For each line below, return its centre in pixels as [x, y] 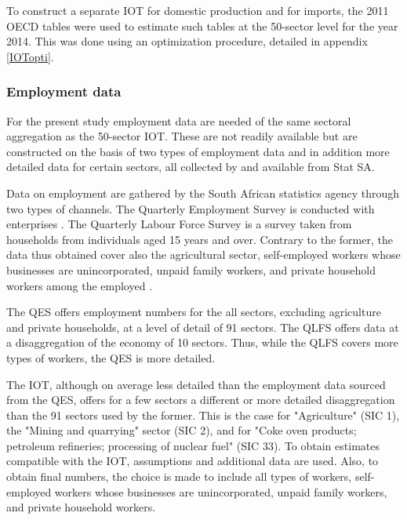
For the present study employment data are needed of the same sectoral [179, 120]
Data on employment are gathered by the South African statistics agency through [203, 193]
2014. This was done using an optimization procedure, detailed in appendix [187, 41]
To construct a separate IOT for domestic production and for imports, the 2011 [198, 10]
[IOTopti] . [30, 56]
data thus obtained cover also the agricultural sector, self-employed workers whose [203, 255]
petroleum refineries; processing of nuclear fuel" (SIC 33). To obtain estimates [193, 445]
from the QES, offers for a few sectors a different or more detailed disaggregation [201, 400]
